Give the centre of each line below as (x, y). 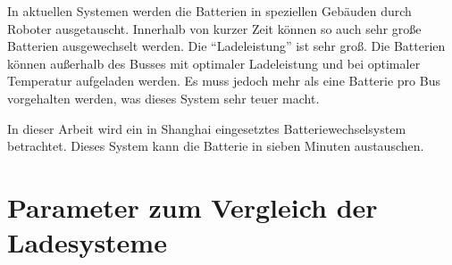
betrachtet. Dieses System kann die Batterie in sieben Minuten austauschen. (216, 146)
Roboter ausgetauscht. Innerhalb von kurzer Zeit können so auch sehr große (214, 28)
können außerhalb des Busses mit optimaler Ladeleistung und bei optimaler (214, 63)
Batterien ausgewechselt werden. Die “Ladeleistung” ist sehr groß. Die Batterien (226, 46)
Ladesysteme (87, 242)
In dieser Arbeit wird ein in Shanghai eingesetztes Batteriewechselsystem (207, 128)
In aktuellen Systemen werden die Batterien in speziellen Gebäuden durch (209, 11)
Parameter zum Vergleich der (193, 207)
